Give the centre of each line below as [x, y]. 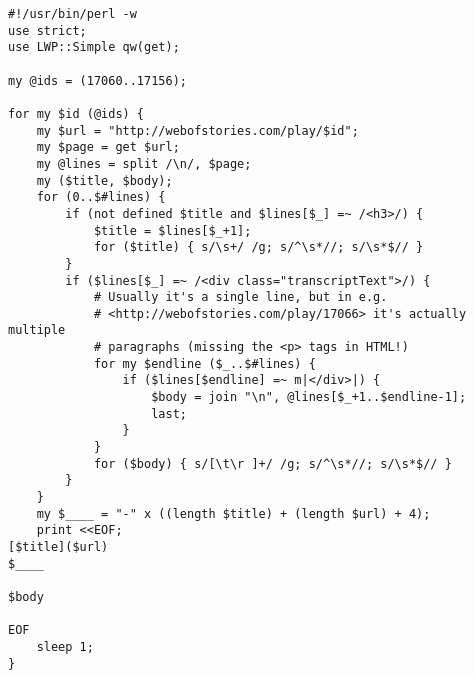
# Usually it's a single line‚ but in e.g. [240, 297]
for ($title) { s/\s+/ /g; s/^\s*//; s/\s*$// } [258, 247]
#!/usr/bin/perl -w [72, 14]
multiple [37, 330]
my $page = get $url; [108, 147]
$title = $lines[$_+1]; [172, 230]
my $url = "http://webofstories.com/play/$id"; [197, 130]
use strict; [47, 30]
